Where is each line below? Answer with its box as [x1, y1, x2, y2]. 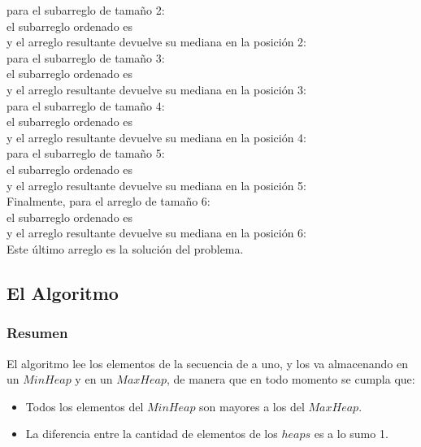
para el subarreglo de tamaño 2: [7, 2, 165, 18]
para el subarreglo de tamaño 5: [7, 145, 165, 162]
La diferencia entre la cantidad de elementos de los [25, 425, 278, 442]
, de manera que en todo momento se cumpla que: [166, 371, 415, 388]
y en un [75, 371, 113, 388]
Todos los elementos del [25, 397, 144, 414]
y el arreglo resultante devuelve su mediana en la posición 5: [7, 176, 306, 193]
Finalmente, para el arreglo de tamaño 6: [7, 193, 210, 210]
